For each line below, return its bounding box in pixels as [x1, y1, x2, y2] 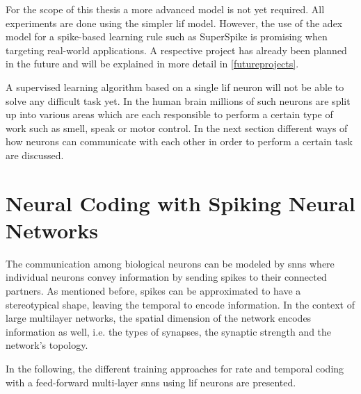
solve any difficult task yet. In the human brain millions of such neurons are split [6, 93, 351, 108]
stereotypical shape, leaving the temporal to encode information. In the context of [6, 297, 355, 311]
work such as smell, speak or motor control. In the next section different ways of [6, 120, 348, 135]
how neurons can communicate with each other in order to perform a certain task [6, 134, 353, 149]
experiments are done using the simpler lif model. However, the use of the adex [6, 15, 343, 30]
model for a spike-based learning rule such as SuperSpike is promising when [6, 29, 328, 44]
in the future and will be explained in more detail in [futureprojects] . [6, 56, 299, 71]
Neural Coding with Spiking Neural [6, 188, 355, 217]
